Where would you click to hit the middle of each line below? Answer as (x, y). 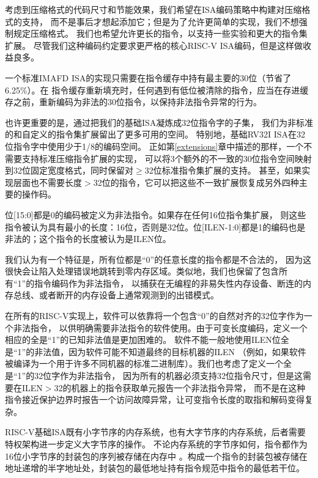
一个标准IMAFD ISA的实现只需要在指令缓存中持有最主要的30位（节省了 (148, 77)
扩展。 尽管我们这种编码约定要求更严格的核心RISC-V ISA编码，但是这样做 (154, 45)
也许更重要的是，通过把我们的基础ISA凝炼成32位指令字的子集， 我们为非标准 (159, 122)
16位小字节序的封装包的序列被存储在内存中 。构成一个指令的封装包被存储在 (156, 456)
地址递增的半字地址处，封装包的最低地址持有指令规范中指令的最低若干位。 (155, 468)
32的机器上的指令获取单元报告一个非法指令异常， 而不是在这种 (180, 387)
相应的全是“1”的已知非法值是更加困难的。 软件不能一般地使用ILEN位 (143, 340)
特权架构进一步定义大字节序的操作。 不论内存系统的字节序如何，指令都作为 (156, 444)
